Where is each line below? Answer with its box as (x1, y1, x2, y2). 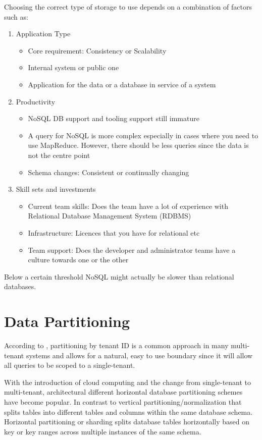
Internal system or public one (28, 62, 119, 73)
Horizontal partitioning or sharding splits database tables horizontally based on (4, 416, 250, 427)
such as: (4, 11, 28, 22)
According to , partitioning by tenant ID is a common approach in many (4, 340, 229, 350)
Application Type (16, 28, 71, 39)
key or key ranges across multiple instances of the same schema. (4, 426, 201, 436)
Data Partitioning (4, 311, 130, 332)
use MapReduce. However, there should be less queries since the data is (28, 140, 249, 150)
